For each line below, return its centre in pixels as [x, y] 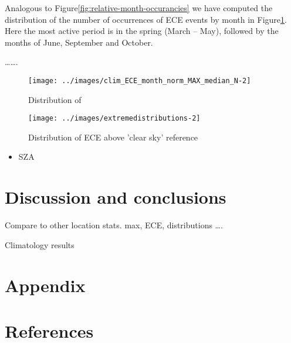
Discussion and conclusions [116, 197]
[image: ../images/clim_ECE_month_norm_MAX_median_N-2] [140, 80]
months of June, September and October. [79, 42]
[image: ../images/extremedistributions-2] [114, 119]
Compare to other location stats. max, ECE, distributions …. [114, 225]
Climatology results [40, 244]
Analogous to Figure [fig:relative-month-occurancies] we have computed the [139, 8]
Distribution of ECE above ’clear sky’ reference [113, 137]
